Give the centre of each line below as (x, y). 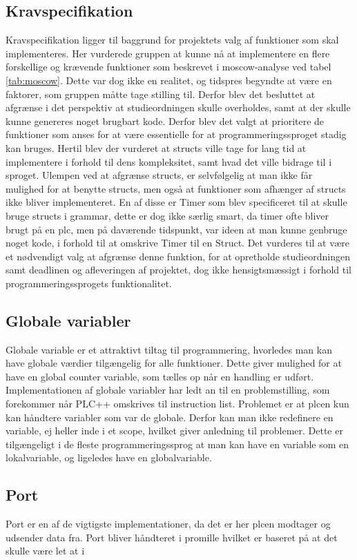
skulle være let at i (45, 551)
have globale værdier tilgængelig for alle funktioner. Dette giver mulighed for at (174, 363)
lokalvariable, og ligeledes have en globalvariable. (109, 457)
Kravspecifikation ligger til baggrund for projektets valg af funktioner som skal (172, 40)
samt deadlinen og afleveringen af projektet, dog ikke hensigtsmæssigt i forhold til (179, 270)
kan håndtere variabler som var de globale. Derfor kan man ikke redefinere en (170, 417)
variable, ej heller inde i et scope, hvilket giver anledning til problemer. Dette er (174, 431)
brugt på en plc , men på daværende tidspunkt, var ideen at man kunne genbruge (176, 229)
